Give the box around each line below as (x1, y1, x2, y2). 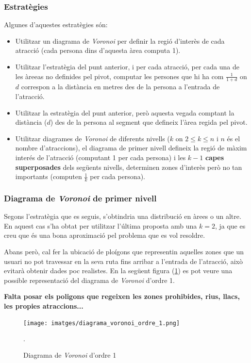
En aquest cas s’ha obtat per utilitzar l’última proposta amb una (4, 220, 197, 231)
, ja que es (215, 220, 246, 231)
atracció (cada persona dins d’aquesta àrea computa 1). (15, 45, 181, 55)
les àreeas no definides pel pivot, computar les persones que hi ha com (15, 71, 224, 81)
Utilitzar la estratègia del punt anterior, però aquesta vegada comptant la (15, 107, 234, 117)
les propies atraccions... (4, 300, 84, 311)
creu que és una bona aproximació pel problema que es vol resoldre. (4, 230, 205, 240)
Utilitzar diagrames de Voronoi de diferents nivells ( (15, 133, 170, 143)
